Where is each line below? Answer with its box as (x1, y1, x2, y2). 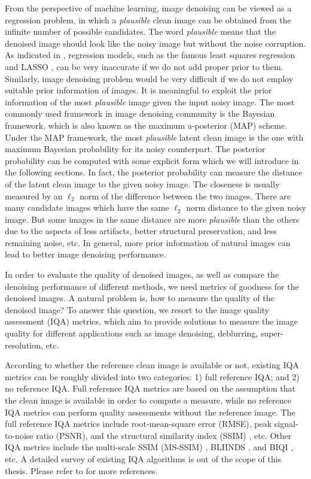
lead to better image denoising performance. (5, 248, 166, 260)
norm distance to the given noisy (186, 201, 306, 214)
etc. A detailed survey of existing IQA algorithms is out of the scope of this (5, 452, 282, 465)
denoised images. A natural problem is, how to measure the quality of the (5, 292, 275, 304)
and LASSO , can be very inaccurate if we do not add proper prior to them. (5, 60, 283, 72)
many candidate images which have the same (5, 201, 169, 214)
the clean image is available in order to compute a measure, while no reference (5, 394, 292, 406)
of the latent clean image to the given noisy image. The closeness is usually (5, 177, 280, 190)
